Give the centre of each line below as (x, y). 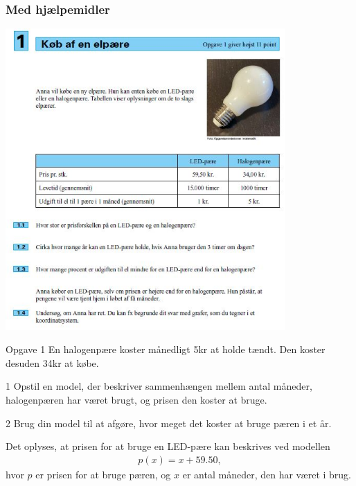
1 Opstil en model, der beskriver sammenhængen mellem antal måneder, (159, 386)
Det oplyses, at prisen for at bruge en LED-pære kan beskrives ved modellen (168, 446)
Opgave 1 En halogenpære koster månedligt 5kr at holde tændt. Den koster (166, 349)
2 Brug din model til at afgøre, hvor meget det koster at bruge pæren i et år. (169, 423)
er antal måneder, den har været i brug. (267, 474)
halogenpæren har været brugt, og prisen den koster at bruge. (136, 399)
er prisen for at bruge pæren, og (103, 474)
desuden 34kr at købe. (52, 362)
